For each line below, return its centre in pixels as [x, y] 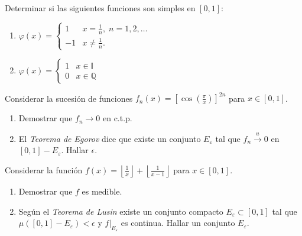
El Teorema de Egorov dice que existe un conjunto [110, 138]
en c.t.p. [117, 118]
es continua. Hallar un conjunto [178, 223]
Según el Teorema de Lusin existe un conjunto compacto [121, 211]
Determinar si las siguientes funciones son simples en [100, 8]
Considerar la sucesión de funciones [69, 98]
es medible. [102, 191]
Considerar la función [44, 169]
